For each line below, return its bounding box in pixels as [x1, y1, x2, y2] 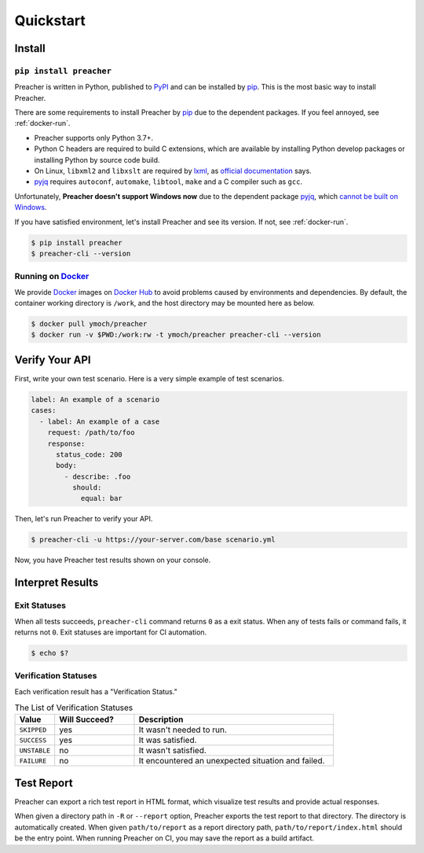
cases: [31, 406, 57, 415]
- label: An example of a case [39, 417, 160, 426]
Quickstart [14, 12, 86, 29]
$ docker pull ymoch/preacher [31, 319, 148, 329]
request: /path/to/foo [47, 428, 135, 437]
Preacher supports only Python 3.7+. [34, 133, 154, 142]
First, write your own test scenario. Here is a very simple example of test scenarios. [14, 373, 284, 383]
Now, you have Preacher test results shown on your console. [14, 555, 211, 565]
